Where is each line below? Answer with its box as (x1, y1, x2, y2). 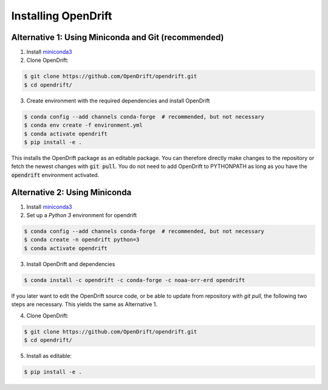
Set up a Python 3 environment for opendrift (26, 212, 137, 219)
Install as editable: (26, 352, 72, 359)
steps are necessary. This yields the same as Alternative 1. (11, 301, 158, 308)
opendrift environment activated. (11, 171, 100, 178)
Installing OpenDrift (11, 9, 112, 22)
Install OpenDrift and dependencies (26, 260, 115, 267)
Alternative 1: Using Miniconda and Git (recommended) (11, 32, 224, 42)
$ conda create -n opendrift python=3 (24, 237, 140, 243)
